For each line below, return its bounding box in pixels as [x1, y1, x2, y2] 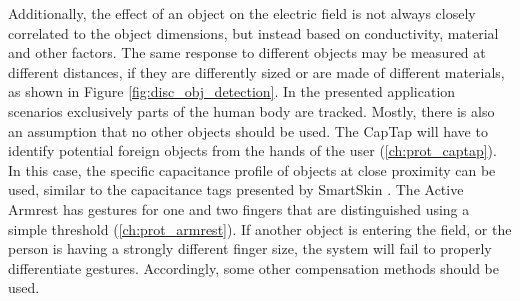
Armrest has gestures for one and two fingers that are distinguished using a [8, 198, 470, 219]
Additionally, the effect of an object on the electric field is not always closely [8, 3, 476, 23]
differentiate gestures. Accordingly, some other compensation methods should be [8, 257, 499, 278]
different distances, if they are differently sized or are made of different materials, [8, 61, 505, 82]
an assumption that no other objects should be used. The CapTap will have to [8, 120, 488, 141]
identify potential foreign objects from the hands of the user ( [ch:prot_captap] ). [8, 140, 497, 161]
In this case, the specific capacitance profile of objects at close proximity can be [8, 159, 496, 180]
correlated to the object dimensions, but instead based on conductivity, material [8, 22, 499, 43]
